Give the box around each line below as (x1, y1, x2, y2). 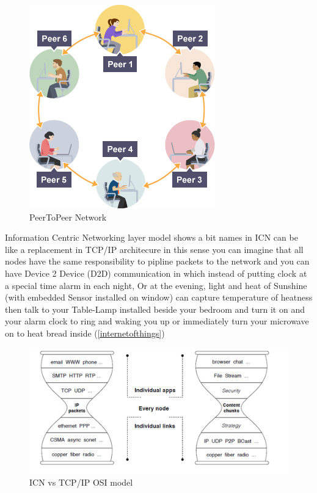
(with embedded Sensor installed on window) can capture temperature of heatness (5, 291, 313, 304)
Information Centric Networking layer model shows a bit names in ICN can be (5, 231, 298, 244)
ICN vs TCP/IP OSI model (29, 476, 133, 489)
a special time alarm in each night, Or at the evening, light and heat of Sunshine (5, 279, 307, 291)
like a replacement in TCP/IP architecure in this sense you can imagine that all (5, 243, 304, 255)
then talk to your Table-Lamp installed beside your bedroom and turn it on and (5, 302, 305, 315)
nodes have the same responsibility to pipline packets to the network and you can (5, 255, 310, 268)
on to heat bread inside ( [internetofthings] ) (5, 326, 165, 339)
